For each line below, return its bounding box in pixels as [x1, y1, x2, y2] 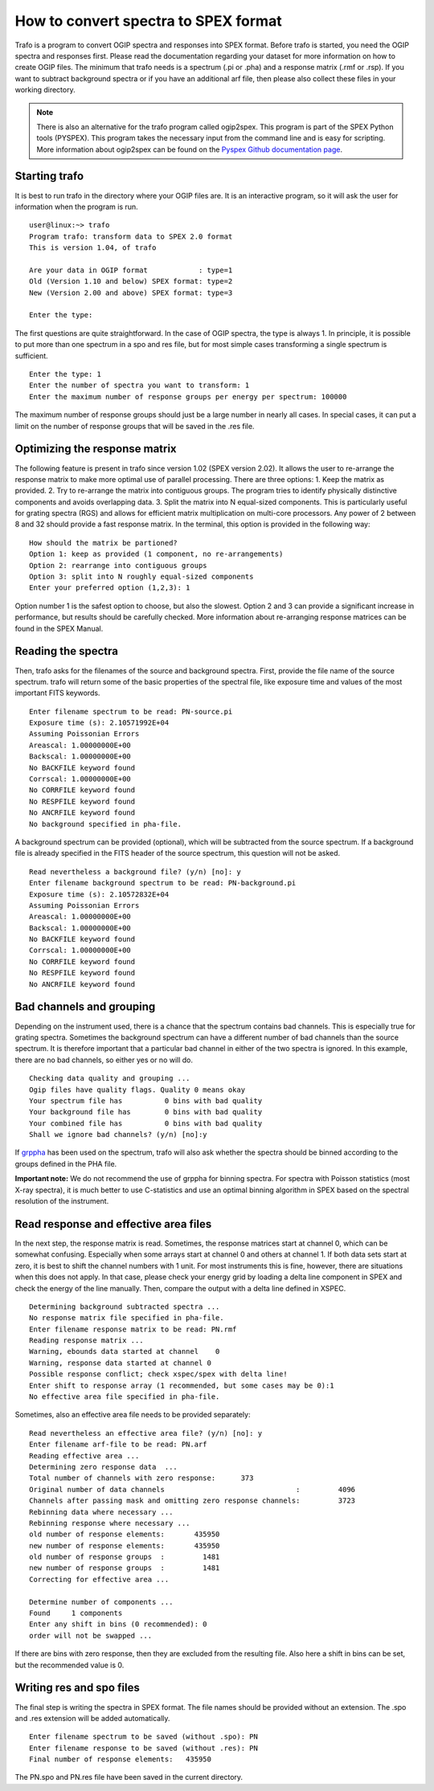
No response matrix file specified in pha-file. [29, 1314, 224, 1323]
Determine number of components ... [29, 1597, 174, 1606]
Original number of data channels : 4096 [29, 1485, 356, 1494]
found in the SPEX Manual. [14, 624, 104, 633]
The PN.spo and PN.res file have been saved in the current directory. [14, 1773, 244, 1782]
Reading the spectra [14, 644, 118, 658]
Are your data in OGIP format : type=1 [29, 265, 233, 275]
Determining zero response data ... [29, 1462, 178, 1471]
